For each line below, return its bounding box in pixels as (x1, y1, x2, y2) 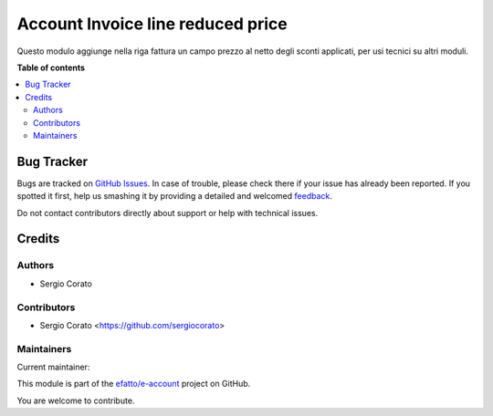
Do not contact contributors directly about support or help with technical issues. (16, 207, 319, 218)
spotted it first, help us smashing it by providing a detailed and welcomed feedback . (16, 191, 333, 202)
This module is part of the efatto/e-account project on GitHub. (16, 379, 251, 390)
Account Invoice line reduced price (16, 14, 288, 34)
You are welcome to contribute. (16, 395, 135, 406)
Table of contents (16, 62, 86, 73)
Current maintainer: (16, 361, 90, 373)
